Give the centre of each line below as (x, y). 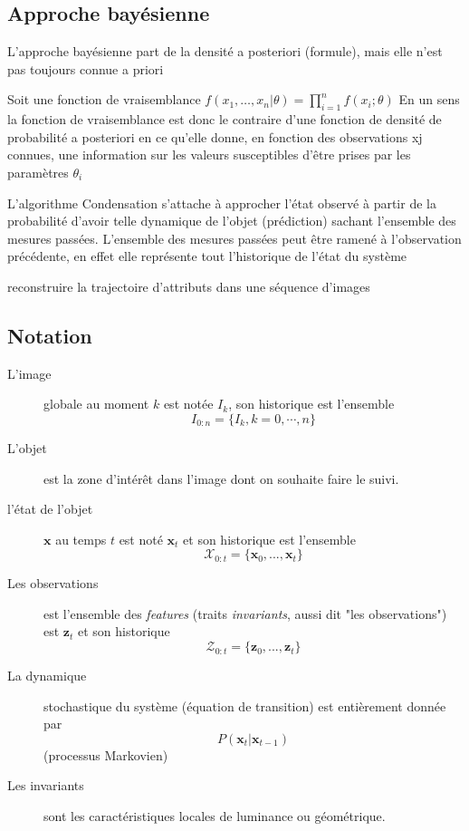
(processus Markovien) (106, 754)
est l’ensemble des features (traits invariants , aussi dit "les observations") (245, 613)
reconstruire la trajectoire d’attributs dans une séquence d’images (189, 286)
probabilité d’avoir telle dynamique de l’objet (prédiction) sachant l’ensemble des (232, 221)
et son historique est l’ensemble (269, 539)
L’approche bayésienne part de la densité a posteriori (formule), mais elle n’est (225, 51)
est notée (188, 404)
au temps (81, 539)
